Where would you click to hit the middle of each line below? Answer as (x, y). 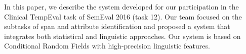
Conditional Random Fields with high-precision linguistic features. (107, 46)
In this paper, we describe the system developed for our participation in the (121, 6)
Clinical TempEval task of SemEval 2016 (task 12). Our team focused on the (123, 16)
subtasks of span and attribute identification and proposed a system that (117, 26)
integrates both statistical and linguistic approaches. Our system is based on (122, 36)
